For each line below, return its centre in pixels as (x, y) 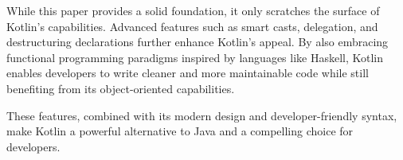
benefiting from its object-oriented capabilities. (121, 88)
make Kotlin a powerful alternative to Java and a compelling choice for (180, 131)
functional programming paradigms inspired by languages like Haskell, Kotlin (195, 57)
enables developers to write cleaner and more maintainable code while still (188, 73)
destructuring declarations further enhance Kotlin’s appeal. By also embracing (198, 42)
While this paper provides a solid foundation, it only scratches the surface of (193, 10)
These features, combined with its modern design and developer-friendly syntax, (202, 115)
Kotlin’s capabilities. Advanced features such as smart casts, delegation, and (192, 26)
